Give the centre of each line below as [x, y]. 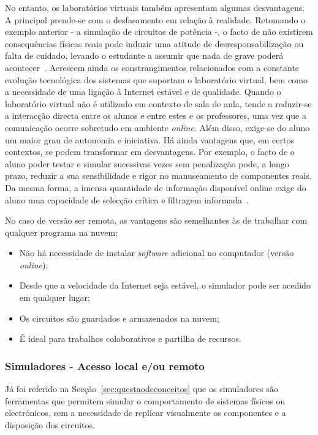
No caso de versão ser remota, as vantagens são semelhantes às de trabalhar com [156, 220]
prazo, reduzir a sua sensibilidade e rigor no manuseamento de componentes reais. [158, 176]
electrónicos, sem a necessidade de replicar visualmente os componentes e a [146, 413]
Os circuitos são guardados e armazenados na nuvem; [119, 318]
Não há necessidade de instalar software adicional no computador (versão [157, 253]
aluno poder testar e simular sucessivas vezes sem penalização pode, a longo [147, 163]
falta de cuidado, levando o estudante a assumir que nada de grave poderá [144, 55]
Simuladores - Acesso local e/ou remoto [105, 365]
